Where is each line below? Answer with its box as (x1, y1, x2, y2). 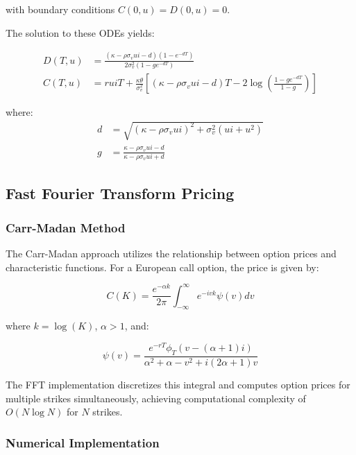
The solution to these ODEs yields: (6, 25, 155, 40)
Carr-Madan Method (6, 218, 126, 236)
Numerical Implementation (6, 433, 160, 451)
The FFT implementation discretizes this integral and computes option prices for (6, 377, 350, 391)
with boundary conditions (6, 2, 115, 16)
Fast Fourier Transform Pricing (6, 182, 235, 204)
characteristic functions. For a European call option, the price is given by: (6, 259, 319, 274)
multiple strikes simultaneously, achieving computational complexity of (6, 390, 306, 405)
